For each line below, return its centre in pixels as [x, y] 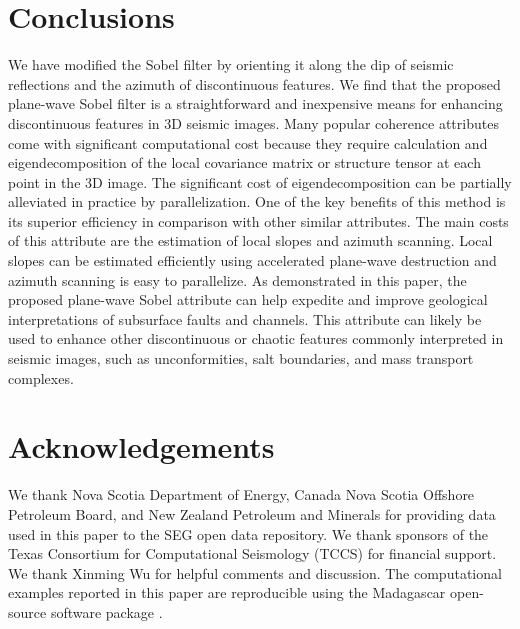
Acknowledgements [141, 446]
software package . [106, 611]
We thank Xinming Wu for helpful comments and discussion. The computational [255, 572]
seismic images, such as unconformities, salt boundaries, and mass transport [241, 358]
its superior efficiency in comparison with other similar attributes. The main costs [258, 220]
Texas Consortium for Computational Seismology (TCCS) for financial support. [252, 553]
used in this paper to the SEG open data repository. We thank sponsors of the [248, 533]
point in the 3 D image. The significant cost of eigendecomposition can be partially [260, 181]
